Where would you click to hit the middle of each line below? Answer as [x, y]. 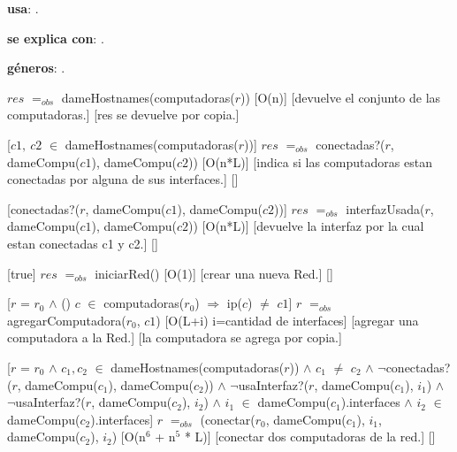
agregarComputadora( [67, 320]
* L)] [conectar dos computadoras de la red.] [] [310, 437]
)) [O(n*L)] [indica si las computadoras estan [310, 161]
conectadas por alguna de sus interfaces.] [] [123, 179]
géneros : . [36, 68]
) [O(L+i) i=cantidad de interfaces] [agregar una [287, 320]
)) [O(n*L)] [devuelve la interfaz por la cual [306, 226]
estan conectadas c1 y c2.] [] [83, 243]
